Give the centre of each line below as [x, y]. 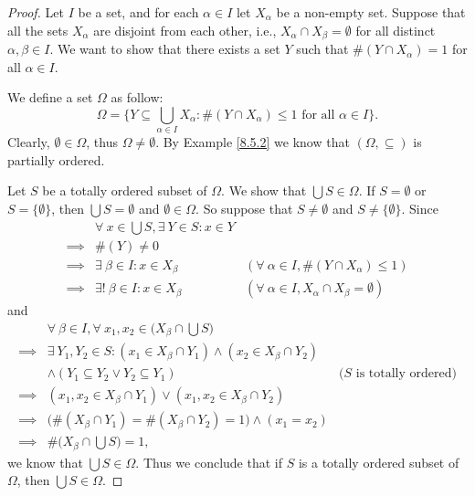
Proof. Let [36, 12]
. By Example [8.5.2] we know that [253, 142]
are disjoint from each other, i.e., [185, 30]
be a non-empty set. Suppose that [371, 12]
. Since [420, 208]
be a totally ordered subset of [125, 190]
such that [322, 49]
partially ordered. [56, 159]
